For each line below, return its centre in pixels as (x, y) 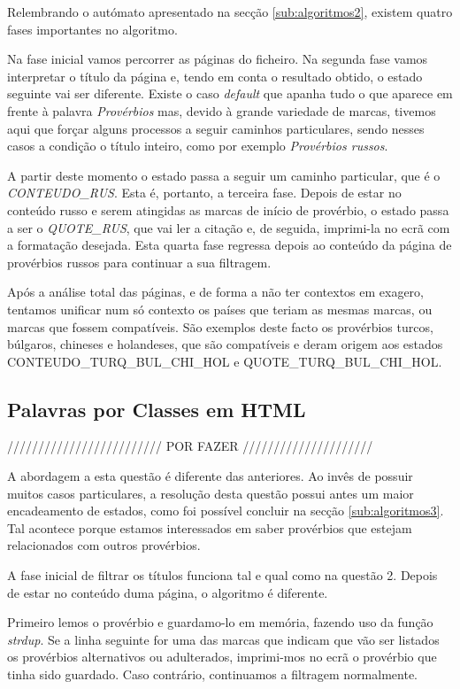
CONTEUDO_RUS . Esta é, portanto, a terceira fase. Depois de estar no (204, 193)
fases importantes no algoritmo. (92, 29)
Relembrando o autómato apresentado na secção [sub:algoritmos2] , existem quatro (230, 12)
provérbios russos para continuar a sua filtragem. (139, 262)
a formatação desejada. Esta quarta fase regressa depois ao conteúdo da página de (230, 245)
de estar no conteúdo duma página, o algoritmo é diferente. (168, 592)
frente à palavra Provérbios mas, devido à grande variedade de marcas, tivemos (222, 110)
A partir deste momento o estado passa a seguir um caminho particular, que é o (224, 175)
